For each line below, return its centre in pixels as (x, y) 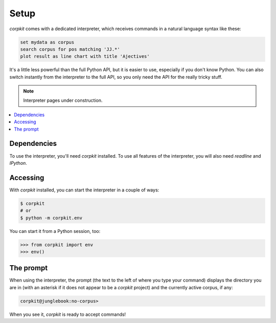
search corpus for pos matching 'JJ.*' (70, 49)
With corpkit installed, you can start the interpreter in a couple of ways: (84, 190)
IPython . (18, 163)
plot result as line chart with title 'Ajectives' (85, 57)
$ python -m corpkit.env (51, 218)
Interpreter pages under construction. (63, 100)
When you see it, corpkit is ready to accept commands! (68, 314)
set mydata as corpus (47, 42)
